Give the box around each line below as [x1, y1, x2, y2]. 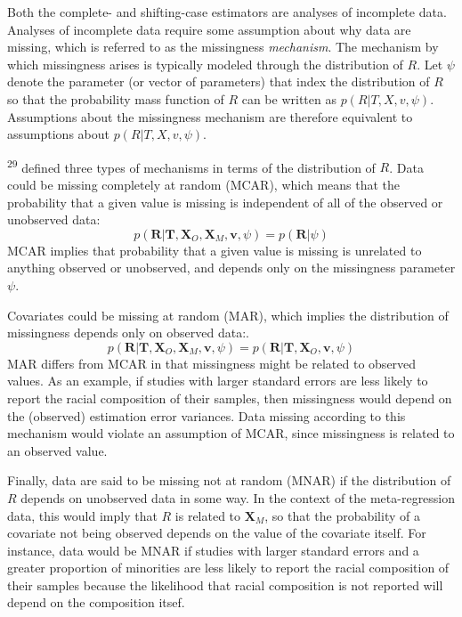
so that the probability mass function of [7, 89, 224, 108]
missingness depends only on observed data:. [7, 323, 249, 342]
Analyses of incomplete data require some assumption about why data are [7, 20, 411, 38]
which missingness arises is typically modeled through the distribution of [7, 54, 403, 73]
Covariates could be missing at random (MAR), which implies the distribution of [7, 305, 449, 324]
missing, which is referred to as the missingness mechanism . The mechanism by [7, 37, 439, 56]
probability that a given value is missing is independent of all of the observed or [7, 192, 443, 211]
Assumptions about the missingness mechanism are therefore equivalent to [7, 107, 413, 126]
